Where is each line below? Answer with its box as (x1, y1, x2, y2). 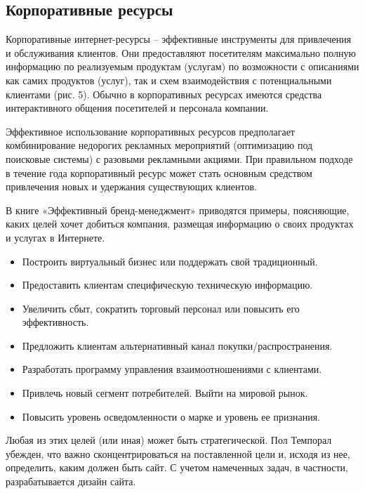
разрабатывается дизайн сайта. (6, 474, 136, 489)
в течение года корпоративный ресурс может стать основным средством (6, 165, 312, 180)
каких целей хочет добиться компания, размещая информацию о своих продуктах (6, 216, 354, 231)
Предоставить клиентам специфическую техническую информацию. (22, 277, 313, 292)
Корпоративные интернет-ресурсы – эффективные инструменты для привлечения (6, 32, 352, 46)
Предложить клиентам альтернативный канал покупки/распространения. (22, 338, 333, 353)
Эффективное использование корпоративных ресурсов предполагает (6, 124, 295, 138)
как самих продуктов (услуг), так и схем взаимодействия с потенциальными (6, 72, 332, 87)
